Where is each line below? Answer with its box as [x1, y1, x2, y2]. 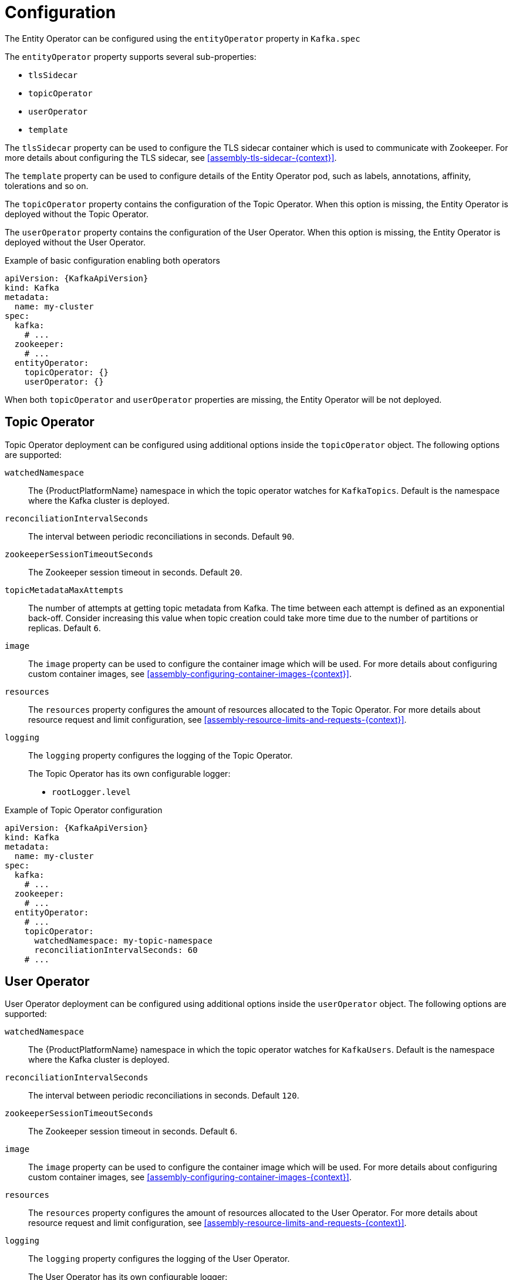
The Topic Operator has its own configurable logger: [28, 768, 231, 779]
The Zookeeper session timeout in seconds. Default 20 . [28, 567, 242, 577]
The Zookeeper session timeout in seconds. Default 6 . [28, 1126, 238, 1137]
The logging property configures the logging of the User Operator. [28, 1254, 290, 1264]
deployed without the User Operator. [5, 237, 146, 247]
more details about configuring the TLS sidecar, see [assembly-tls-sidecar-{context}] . [5, 152, 337, 163]
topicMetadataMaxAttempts [5, 585, 124, 595]
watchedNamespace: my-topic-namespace [34, 935, 213, 945]
